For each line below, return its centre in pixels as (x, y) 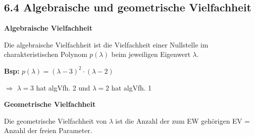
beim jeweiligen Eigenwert (151, 54)
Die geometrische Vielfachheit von (55, 120)
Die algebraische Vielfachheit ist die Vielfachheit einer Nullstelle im (106, 44)
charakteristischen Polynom (46, 54)
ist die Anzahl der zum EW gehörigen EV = (183, 120)
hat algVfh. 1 (131, 87)
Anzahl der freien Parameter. (48, 130)
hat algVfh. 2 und (63, 87)
